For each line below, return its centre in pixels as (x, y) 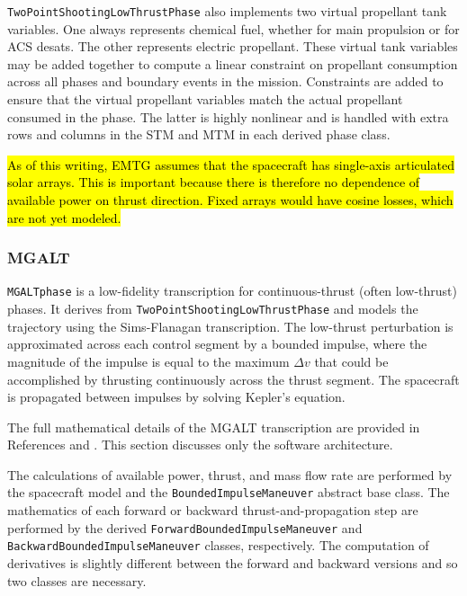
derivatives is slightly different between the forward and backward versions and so (233, 563)
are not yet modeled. (64, 217)
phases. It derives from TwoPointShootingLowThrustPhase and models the (213, 309)
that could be (351, 361)
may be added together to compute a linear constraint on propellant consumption (233, 63)
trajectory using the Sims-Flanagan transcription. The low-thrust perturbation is (230, 326)
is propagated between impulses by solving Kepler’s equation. (176, 397)
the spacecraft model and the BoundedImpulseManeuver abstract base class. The (229, 492)
